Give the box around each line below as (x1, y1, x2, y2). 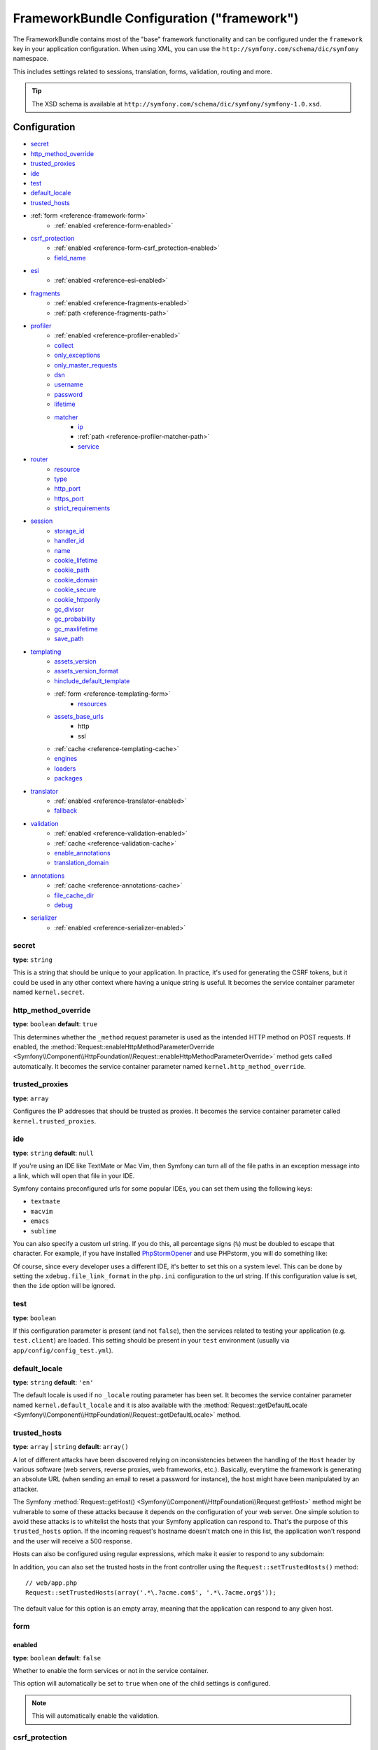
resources (78, 699, 107, 708)
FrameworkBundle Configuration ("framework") (13, 10, 299, 26)
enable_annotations (54, 848, 111, 857)
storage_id (54, 526, 85, 535)
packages (54, 774, 83, 783)
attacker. (13, 1485, 38, 1493)
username (54, 380, 83, 388)
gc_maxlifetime (54, 624, 98, 633)
